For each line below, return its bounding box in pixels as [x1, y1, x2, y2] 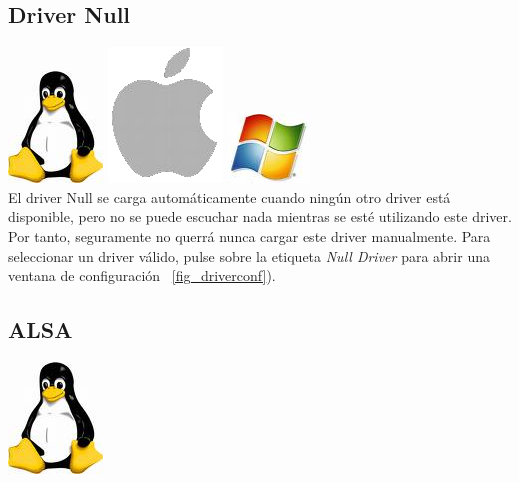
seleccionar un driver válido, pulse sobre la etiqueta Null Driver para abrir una [8, 245, 490, 266]
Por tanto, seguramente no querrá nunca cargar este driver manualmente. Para [8, 225, 491, 246]
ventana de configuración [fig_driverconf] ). [8, 265, 276, 286]
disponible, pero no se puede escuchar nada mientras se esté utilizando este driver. [8, 206, 512, 227]
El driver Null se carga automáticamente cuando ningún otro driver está [8, 186, 451, 207]
